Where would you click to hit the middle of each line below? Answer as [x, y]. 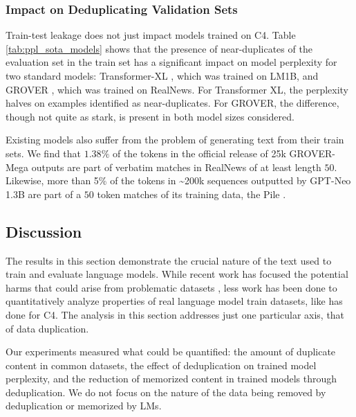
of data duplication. [47, 328]
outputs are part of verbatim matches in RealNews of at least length [176, 167]
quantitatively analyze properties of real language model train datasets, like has [174, 301]
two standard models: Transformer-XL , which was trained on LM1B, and [162, 76]
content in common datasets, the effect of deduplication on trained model [161, 365]
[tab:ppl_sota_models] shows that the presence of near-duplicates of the [159, 48]
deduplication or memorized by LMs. [84, 406]
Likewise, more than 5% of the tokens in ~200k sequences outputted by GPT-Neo [178, 180]
